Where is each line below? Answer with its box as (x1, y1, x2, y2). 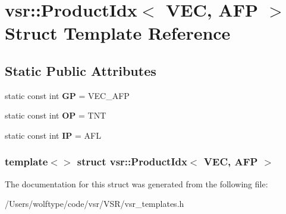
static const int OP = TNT (5, 109, 106, 122)
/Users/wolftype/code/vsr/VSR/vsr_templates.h (5, 197, 184, 210)
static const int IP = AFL (5, 129, 101, 141)
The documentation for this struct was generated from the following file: (5, 177, 268, 190)
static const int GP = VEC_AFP (5, 89, 130, 101)
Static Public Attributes (5, 61, 156, 79)
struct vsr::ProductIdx (77, 154, 187, 169)
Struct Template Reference (5, 21, 231, 45)
